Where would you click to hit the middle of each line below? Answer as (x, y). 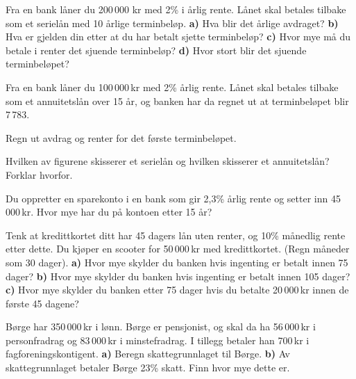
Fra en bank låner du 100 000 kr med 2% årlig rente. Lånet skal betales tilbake (172, 87)
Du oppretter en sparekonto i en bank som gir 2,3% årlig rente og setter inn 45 (173, 198)
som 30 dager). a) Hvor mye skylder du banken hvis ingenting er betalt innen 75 (177, 262)
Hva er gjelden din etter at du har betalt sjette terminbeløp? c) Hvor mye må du (178, 37)
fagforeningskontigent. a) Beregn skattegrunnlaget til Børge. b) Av (148, 354)
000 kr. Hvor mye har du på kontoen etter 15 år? (109, 212)
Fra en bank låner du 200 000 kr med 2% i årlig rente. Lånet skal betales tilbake (176, 9)
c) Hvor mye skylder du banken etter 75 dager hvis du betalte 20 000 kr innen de (177, 290)
